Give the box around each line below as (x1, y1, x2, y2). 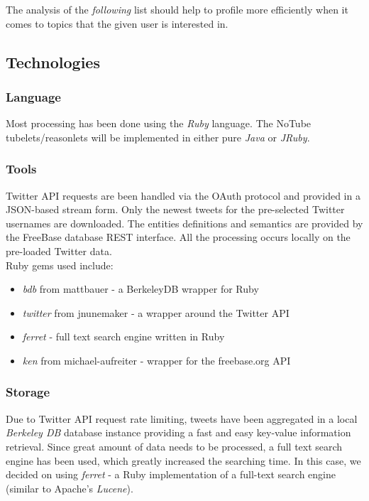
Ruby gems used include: (6, 257, 114, 272)
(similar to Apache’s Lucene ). (6, 480, 133, 495)
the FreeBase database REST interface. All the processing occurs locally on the (6, 230, 351, 244)
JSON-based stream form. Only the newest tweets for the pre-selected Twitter (6, 202, 345, 217)
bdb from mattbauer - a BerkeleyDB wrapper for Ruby (22, 281, 259, 296)
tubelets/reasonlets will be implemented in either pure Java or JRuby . (6, 129, 310, 144)
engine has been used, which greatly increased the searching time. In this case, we (6, 453, 361, 468)
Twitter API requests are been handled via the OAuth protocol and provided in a (6, 188, 360, 203)
